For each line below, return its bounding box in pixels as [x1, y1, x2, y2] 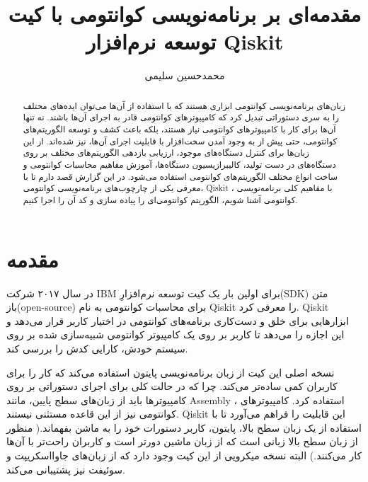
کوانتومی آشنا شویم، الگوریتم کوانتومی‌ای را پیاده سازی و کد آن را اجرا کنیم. [23, 193, 298, 205]
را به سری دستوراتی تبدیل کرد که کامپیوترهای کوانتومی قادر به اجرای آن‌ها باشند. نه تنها [23, 111, 339, 123]
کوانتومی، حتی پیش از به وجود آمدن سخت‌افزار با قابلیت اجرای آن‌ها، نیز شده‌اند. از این [23, 134, 338, 147]
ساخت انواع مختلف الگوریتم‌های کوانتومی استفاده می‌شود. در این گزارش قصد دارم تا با [23, 170, 338, 182]
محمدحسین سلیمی [144, 68, 225, 83]
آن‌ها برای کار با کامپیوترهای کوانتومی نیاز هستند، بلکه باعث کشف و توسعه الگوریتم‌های [23, 123, 336, 135]
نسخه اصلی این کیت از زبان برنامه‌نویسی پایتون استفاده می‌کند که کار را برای [6, 365, 335, 379]
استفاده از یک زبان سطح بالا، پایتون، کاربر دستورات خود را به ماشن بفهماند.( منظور [6, 420, 362, 435]
